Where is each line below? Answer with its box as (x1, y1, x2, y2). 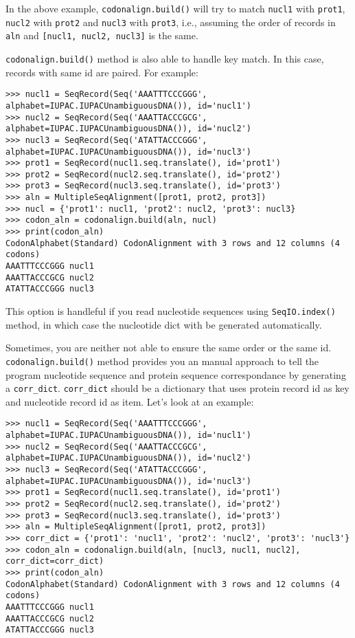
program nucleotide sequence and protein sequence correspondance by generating (5, 367, 346, 382)
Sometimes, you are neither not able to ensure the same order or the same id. (5, 340, 332, 355)
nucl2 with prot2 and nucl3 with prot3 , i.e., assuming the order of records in (5, 14, 336, 29)
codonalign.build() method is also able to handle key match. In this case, (5, 51, 324, 65)
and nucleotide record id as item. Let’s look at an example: (5, 394, 254, 408)
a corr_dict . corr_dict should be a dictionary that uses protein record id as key (5, 381, 350, 395)
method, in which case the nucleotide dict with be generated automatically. (5, 317, 322, 331)
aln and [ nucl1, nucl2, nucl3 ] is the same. (5, 28, 198, 43)
